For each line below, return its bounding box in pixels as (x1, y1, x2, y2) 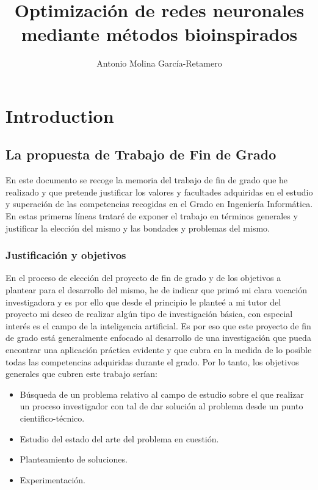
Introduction (5, 103, 114, 128)
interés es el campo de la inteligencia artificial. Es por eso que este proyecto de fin (5, 319, 311, 332)
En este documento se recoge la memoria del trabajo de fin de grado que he (5, 174, 288, 186)
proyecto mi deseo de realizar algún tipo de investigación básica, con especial (5, 307, 293, 320)
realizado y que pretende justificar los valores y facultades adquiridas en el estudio (5, 185, 313, 198)
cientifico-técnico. (20, 412, 85, 425)
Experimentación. (20, 473, 85, 486)
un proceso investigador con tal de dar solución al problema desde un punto (20, 400, 303, 412)
